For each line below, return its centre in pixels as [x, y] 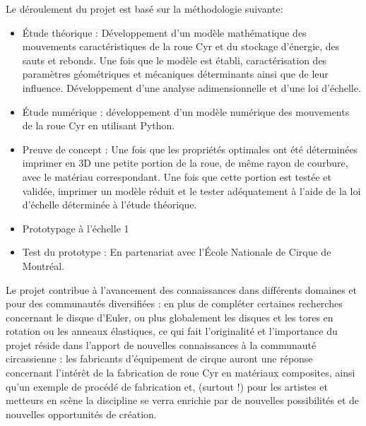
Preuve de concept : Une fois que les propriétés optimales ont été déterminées [190, 149]
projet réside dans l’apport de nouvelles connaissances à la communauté [161, 344]
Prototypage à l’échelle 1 [76, 228]
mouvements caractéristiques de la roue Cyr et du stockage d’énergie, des [181, 46]
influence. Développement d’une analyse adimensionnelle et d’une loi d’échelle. [191, 87]
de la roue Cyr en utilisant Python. [99, 125]
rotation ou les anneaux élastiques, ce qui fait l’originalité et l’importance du [172, 331]
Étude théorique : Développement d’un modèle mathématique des [164, 32]
